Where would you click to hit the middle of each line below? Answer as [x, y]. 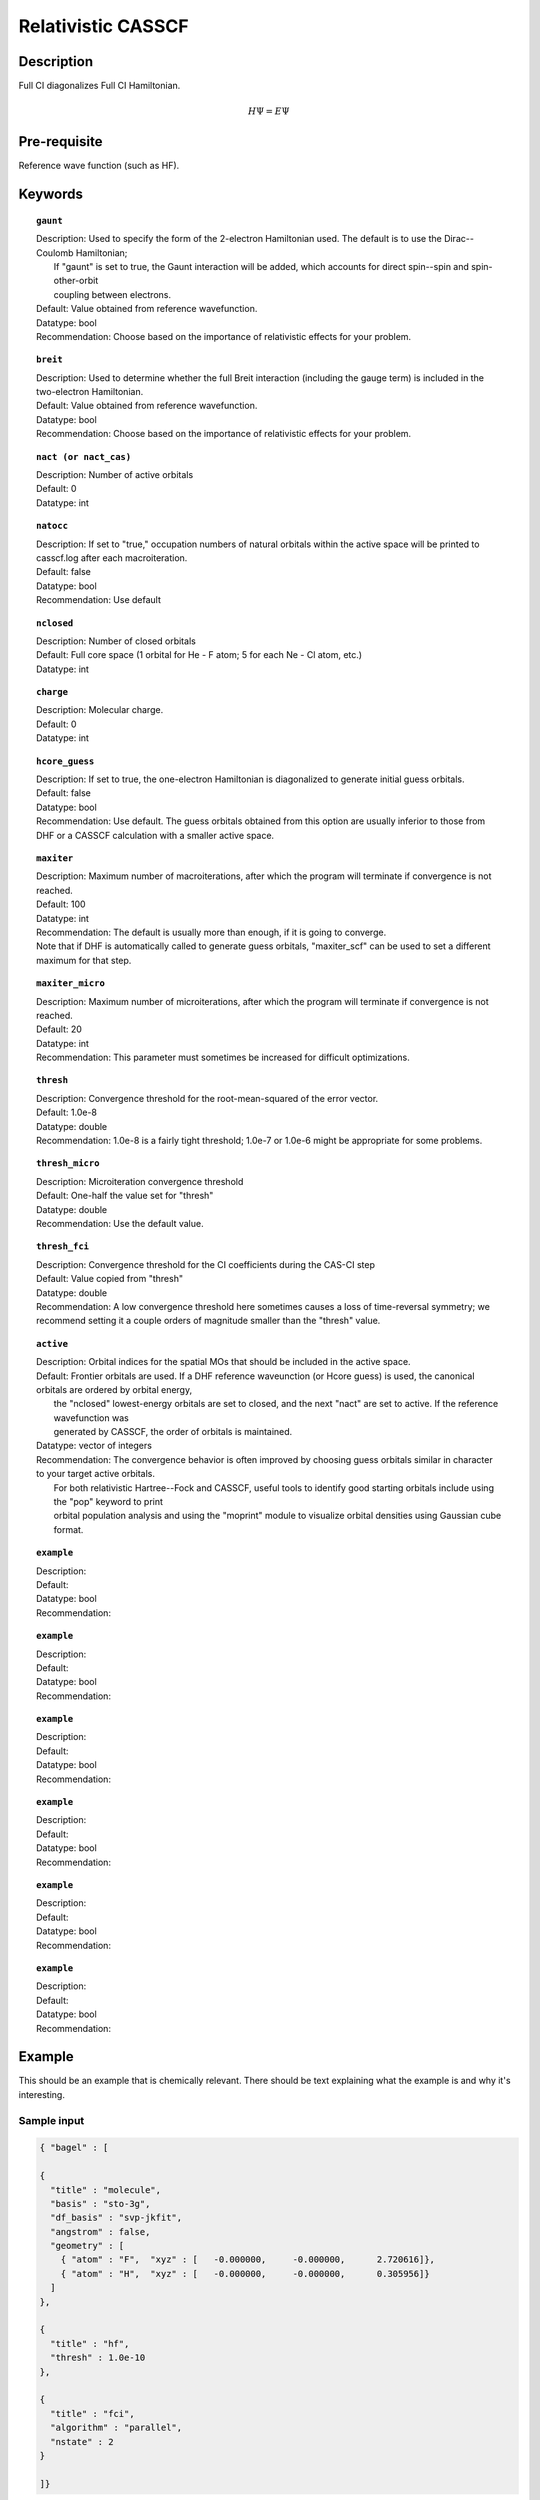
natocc [52, 526]
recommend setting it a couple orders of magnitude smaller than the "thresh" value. [208, 1321]
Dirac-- [459, 239]
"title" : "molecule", [106, 2189]
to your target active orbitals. [95, 1474]
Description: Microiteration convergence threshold [140, 1181]
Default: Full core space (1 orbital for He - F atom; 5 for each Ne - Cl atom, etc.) [199, 655]
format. [68, 1529]
